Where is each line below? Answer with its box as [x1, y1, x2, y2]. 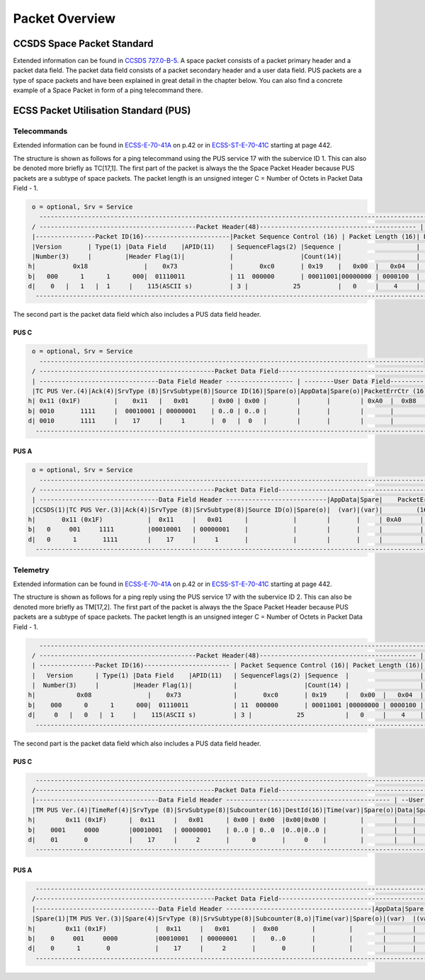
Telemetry [13, 565, 50, 575]
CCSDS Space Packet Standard [13, 38, 154, 50]
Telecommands [13, 126, 68, 136]
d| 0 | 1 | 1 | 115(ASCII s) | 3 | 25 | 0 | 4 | [28, 282, 421, 291]
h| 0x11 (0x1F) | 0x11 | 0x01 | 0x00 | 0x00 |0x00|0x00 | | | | [28, 816, 417, 824]
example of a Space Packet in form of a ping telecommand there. [13, 86, 203, 95]
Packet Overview [13, 11, 116, 26]
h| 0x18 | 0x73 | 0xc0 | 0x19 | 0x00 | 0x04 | [28, 262, 421, 271]
